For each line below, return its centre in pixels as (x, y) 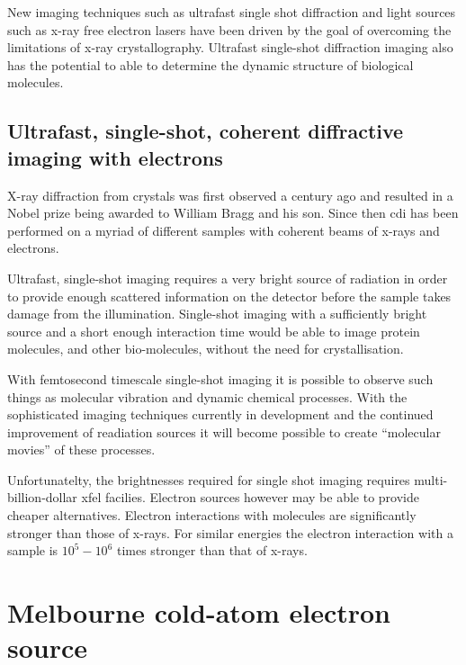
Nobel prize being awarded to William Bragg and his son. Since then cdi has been (233, 213)
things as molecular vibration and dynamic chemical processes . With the (207, 396)
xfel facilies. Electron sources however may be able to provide (250, 497)
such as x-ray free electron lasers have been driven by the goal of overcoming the (229, 29)
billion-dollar (42, 497)
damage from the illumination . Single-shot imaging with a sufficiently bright (217, 314)
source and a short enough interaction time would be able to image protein (214, 331)
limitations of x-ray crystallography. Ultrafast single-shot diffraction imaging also (230, 47)
